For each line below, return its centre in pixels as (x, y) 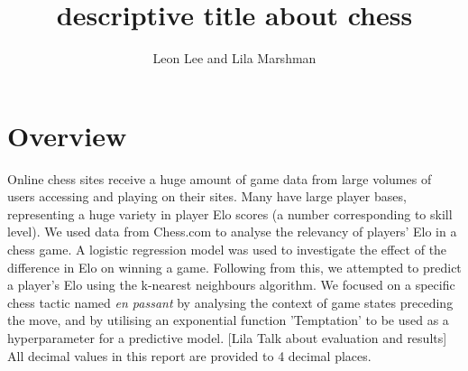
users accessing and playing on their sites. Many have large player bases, (207, 196)
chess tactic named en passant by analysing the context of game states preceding (230, 302)
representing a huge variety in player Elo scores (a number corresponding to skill (230, 213)
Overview (67, 135)
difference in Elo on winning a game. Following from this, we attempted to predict (234, 267)
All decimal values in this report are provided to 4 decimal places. (189, 355)
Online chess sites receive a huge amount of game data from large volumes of (220, 178)
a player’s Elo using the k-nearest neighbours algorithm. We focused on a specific (231, 285)
